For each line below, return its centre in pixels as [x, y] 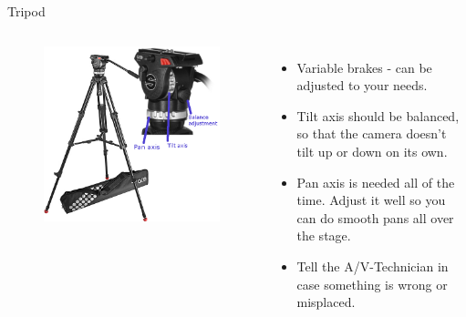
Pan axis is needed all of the [376, 182]
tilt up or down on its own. [372, 151]
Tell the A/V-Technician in [373, 266]
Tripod [26, 11]
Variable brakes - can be [364, 67]
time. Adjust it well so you [371, 200]
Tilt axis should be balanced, [378, 115]
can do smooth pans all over [375, 217]
